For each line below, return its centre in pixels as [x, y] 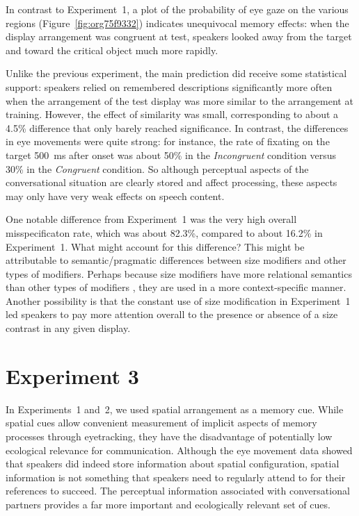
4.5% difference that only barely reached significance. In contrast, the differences [177, 127]
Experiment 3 [72, 375]
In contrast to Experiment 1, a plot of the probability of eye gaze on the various [177, 9]
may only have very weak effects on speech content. [115, 195]
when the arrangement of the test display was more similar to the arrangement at [179, 100]
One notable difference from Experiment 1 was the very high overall [151, 219]
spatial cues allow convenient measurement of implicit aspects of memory [161, 423]
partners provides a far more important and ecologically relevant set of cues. [168, 504]
